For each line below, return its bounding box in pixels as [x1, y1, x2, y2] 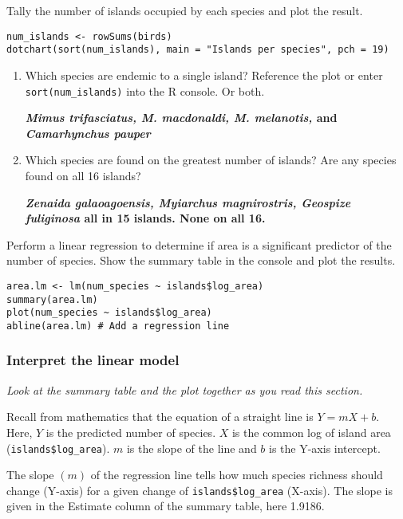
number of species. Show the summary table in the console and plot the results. [6, 252, 396, 269]
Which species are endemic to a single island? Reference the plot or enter [25, 66, 383, 83]
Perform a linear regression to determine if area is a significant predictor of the [6, 236, 392, 253]
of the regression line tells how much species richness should [90, 466, 383, 483]
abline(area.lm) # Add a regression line [6, 320, 230, 332]
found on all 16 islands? [25, 167, 141, 183]
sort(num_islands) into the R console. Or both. [25, 82, 265, 99]
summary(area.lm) [6, 293, 98, 305]
